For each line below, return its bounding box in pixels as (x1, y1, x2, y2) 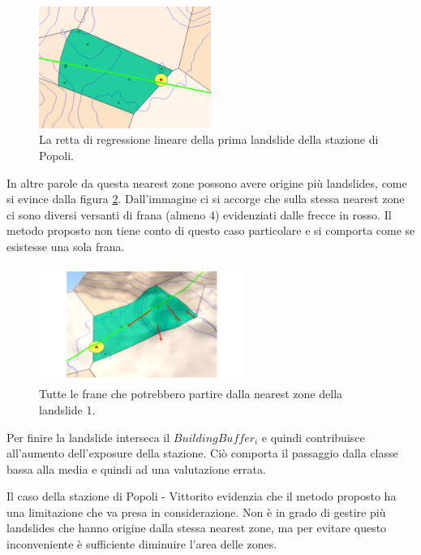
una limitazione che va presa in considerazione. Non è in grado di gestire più (6, 503, 386, 520)
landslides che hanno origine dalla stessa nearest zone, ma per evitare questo (6, 519, 387, 536)
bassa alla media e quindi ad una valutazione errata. (6, 460, 266, 477)
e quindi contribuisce (261, 428, 365, 445)
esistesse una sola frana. (6, 238, 125, 255)
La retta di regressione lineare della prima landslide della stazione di (39, 131, 379, 148)
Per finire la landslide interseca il (6, 428, 170, 445)
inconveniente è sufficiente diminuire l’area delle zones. (6, 535, 277, 553)
